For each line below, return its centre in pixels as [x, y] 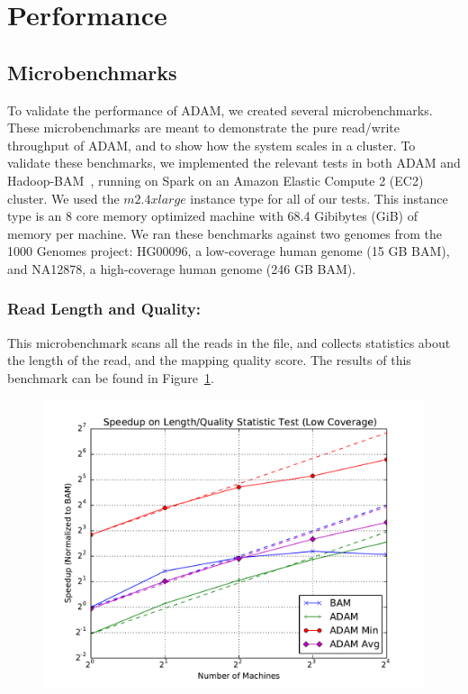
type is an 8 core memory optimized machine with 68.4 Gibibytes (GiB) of [212, 216]
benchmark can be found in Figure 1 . [111, 377]
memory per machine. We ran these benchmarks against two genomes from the [225, 233]
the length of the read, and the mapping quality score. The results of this [209, 360]
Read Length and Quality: [104, 309]
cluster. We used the [63, 198]
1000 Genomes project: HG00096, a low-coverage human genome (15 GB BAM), [229, 251]
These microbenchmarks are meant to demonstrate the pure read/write [204, 128]
